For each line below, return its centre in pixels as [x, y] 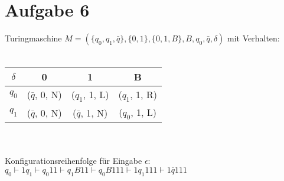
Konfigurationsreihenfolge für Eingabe [74, 161]
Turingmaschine [33, 38]
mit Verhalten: [254, 38]
